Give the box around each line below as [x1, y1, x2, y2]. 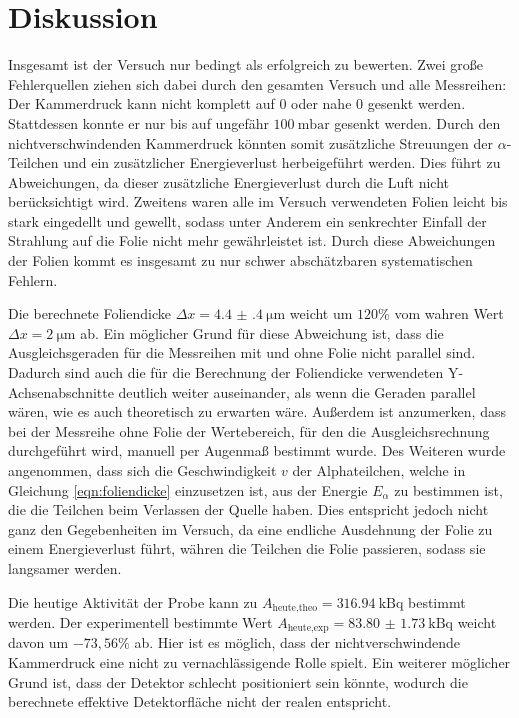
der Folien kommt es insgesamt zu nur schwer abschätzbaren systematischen [8, 250, 473, 271]
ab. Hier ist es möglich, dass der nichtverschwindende [134, 632, 461, 653]
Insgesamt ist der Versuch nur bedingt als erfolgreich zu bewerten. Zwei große [8, 54, 484, 75]
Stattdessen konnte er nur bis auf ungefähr [8, 112, 269, 133]
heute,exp [287, 623, 329, 634]
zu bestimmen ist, [394, 479, 503, 500]
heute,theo [272, 603, 318, 614]
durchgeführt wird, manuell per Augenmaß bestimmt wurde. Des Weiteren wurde [8, 440, 506, 461]
